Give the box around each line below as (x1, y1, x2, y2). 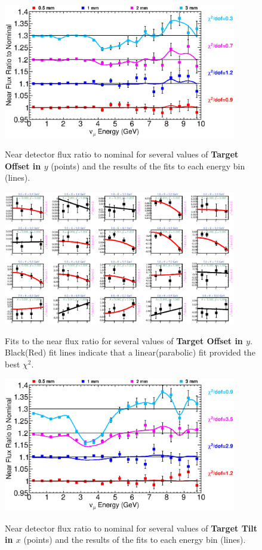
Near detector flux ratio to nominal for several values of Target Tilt (5, 521, 258, 534)
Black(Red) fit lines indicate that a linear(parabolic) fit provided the (5, 346, 255, 359)
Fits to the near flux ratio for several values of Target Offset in (5, 334, 243, 347)
